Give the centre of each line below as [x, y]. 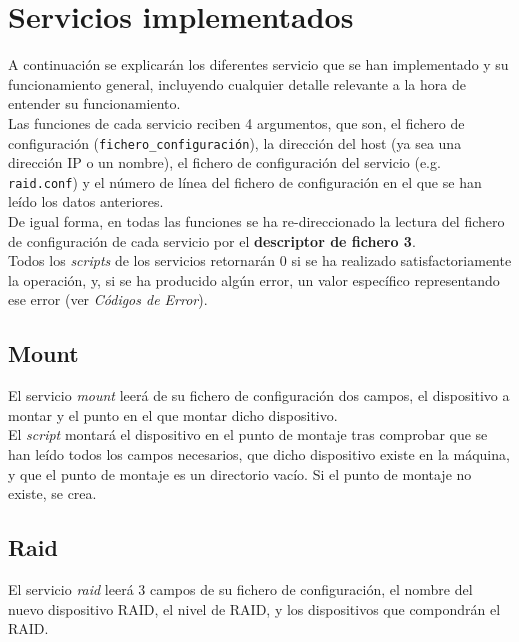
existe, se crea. [52, 493]
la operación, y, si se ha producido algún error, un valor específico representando [254, 279]
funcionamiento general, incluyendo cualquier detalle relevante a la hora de [237, 83]
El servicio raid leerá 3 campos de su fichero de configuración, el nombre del [240, 588]
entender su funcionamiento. [94, 103]
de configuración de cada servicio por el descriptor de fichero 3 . [212, 240]
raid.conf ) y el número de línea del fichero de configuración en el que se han [245, 181]
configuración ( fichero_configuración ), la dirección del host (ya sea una [235, 142]
